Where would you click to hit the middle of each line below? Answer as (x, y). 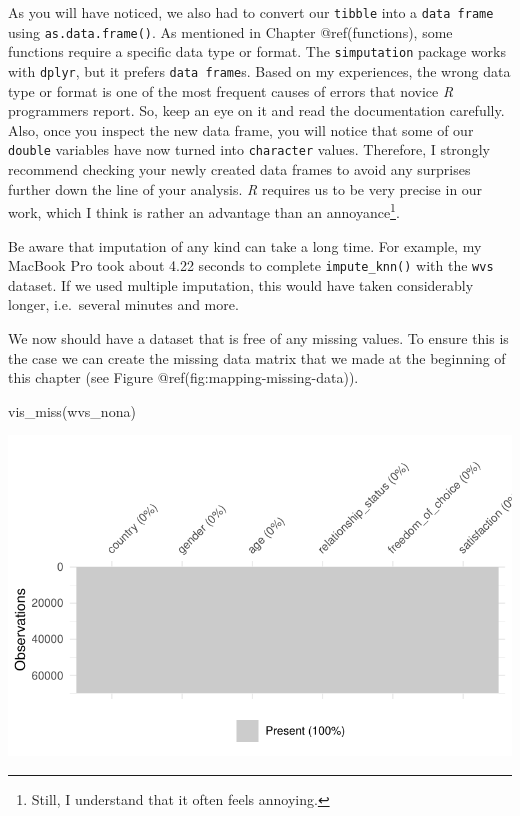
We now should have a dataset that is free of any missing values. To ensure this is (258, 337)
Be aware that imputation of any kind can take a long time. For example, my (245, 245)
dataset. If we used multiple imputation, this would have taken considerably (241, 284)
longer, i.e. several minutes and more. (123, 304)
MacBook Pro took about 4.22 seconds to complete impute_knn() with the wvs (251, 265)
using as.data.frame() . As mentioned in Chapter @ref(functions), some (230, 31)
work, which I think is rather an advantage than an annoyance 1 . (204, 210)
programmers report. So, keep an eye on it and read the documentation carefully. (256, 110)
